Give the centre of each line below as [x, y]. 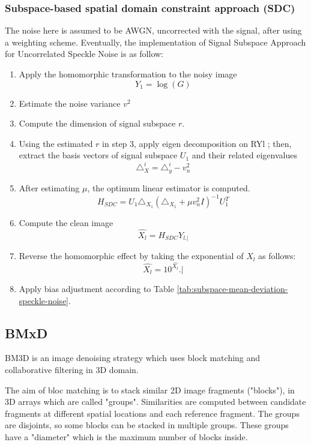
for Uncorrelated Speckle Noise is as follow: [84, 54]
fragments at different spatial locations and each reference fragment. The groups [152, 413]
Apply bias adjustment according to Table [96, 288]
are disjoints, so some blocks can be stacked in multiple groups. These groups [147, 425]
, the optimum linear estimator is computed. [169, 187]
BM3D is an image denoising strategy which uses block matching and [133, 358]
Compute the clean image [66, 223]
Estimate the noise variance [70, 103]
